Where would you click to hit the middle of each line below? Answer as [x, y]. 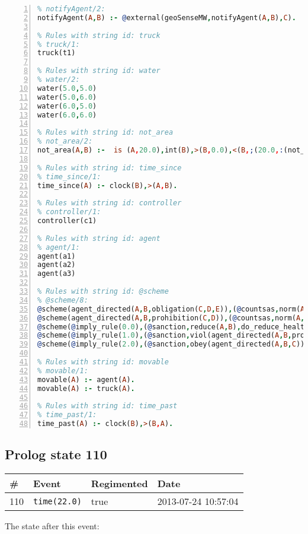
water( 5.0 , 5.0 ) [67, 88]
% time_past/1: [67, 415]
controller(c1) [67, 221]
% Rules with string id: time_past [108, 406]
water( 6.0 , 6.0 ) [67, 115]
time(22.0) [57, 501]
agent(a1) [57, 256]
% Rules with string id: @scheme [103, 291]
